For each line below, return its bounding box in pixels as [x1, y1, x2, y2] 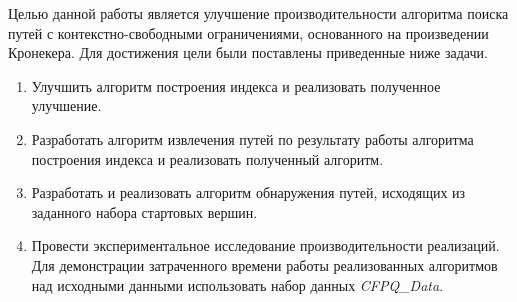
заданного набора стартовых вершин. [31, 201, 258, 222]
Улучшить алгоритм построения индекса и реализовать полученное [31, 75, 441, 96]
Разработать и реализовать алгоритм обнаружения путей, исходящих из [31, 182, 466, 203]
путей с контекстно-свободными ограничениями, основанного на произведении [8, 22, 489, 43]
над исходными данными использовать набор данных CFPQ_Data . [31, 274, 444, 295]
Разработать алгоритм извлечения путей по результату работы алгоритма [31, 128, 474, 149]
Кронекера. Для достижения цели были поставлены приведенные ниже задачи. [8, 42, 488, 63]
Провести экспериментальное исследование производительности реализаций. [31, 235, 500, 256]
